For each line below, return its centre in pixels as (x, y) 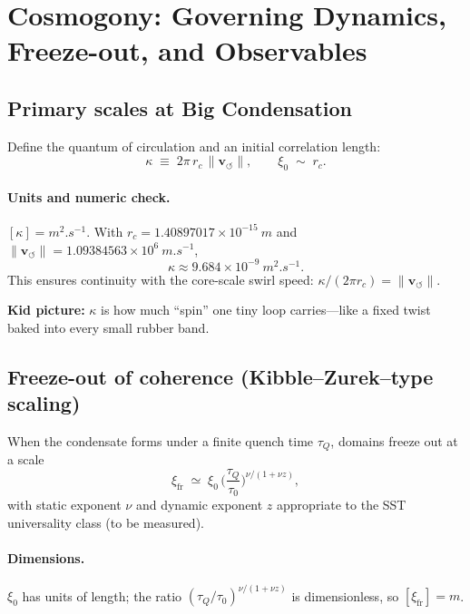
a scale (26, 459)
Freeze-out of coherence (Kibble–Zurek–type (220, 376)
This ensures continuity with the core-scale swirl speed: (161, 279)
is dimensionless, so (345, 595)
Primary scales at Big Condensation (180, 107)
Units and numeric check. (89, 196)
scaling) (44, 403)
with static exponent (64, 504)
